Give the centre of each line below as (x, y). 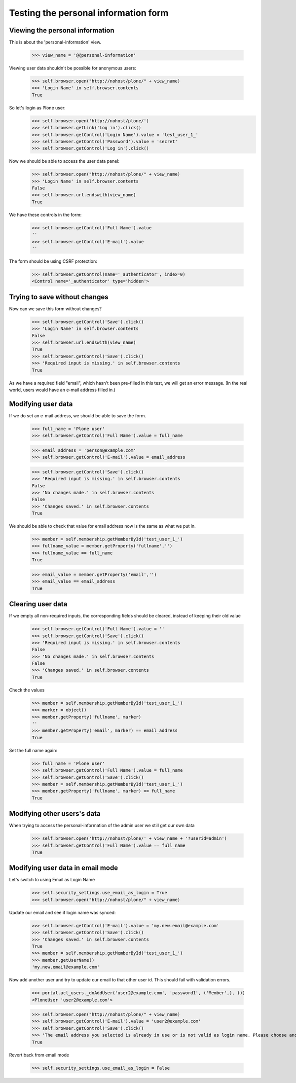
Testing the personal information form (89, 13)
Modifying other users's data (55, 814)
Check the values (27, 690)
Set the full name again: (33, 750)
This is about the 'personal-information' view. (55, 42)
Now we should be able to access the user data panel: (64, 161)
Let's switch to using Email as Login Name (52, 880)
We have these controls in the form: (45, 215)
